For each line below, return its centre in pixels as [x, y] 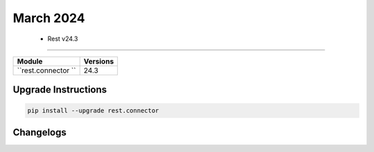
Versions [99, 61]
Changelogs [40, 132]
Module [30, 61]
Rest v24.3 [63, 39]
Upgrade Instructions [60, 90]
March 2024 [49, 18]
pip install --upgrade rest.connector [93, 110]
